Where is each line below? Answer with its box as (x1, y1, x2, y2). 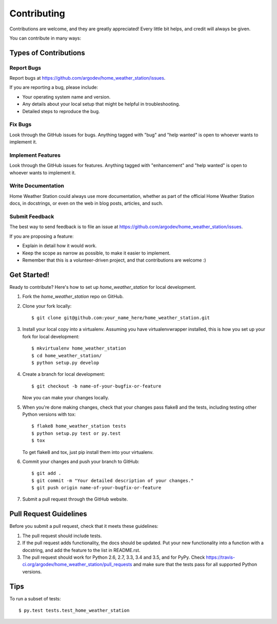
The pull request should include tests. (22, 533, 102, 539)
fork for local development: (22, 333, 80, 339)
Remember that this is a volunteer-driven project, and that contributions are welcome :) (22, 257, 206, 263)
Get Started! (9, 270, 50, 279)
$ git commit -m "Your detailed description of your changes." (31, 478, 194, 483)
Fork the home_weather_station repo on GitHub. (22, 293, 124, 300)
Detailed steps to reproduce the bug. (22, 108, 100, 114)
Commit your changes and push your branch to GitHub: (22, 458, 140, 465)
